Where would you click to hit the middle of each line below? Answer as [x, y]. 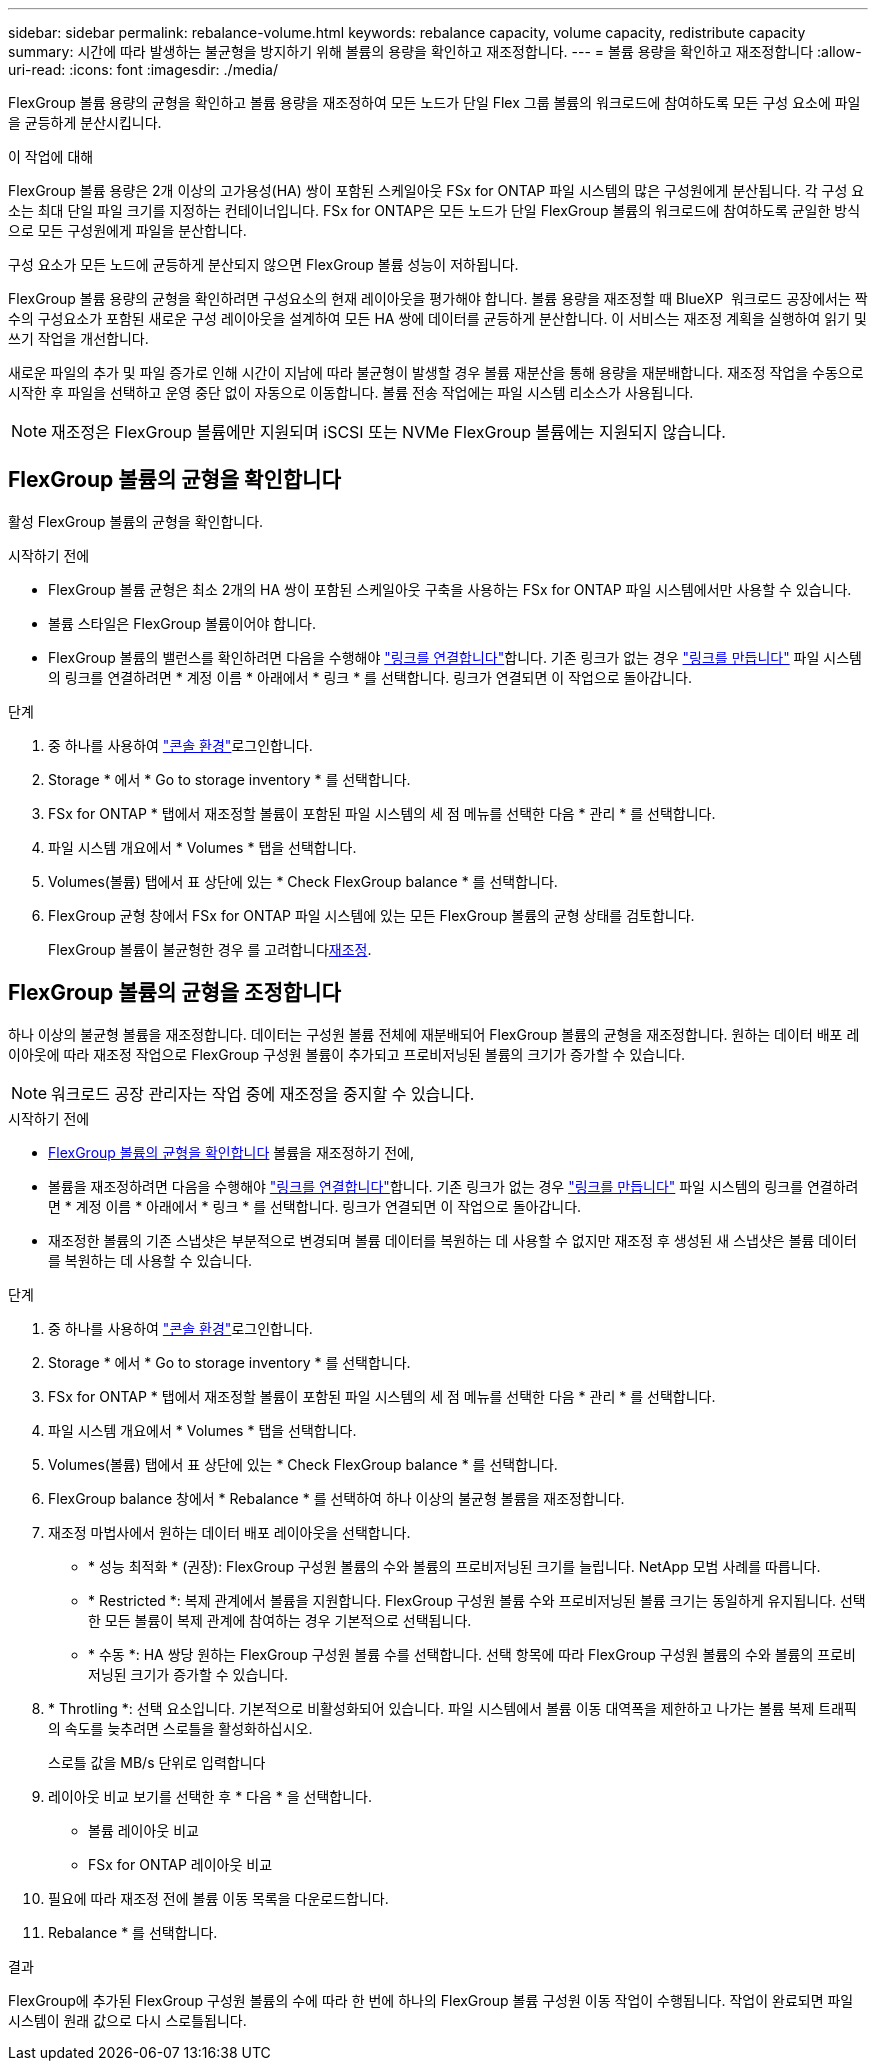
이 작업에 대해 [51, 156]
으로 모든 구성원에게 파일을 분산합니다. [127, 230]
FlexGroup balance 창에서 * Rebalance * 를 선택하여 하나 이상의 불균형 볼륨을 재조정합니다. [336, 1498]
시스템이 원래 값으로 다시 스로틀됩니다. [127, 2020]
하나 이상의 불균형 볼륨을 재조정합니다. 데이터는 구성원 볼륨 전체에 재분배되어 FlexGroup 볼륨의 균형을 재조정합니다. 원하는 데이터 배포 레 [434, 1034]
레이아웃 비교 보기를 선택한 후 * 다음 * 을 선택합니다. [210, 1796]
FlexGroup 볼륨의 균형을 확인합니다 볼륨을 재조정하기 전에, [231, 1152]
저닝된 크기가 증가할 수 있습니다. [188, 1674]
